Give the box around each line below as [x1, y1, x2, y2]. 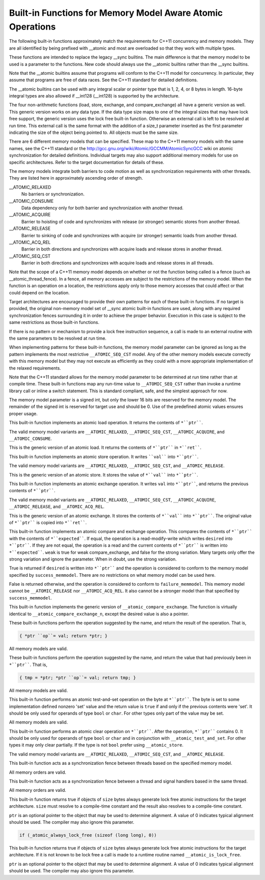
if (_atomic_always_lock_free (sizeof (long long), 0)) [19, 832, 157, 838]
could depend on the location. [9, 289, 70, 295]
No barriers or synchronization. [21, 191, 85, 197]
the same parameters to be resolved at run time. [9, 335, 106, 341]
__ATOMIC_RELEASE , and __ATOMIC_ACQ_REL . [9, 503, 105, 509]
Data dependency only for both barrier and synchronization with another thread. [21, 205, 184, 211]
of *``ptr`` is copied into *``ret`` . [9, 519, 87, 525]
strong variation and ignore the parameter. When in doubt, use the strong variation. [9, 556, 177, 562]
